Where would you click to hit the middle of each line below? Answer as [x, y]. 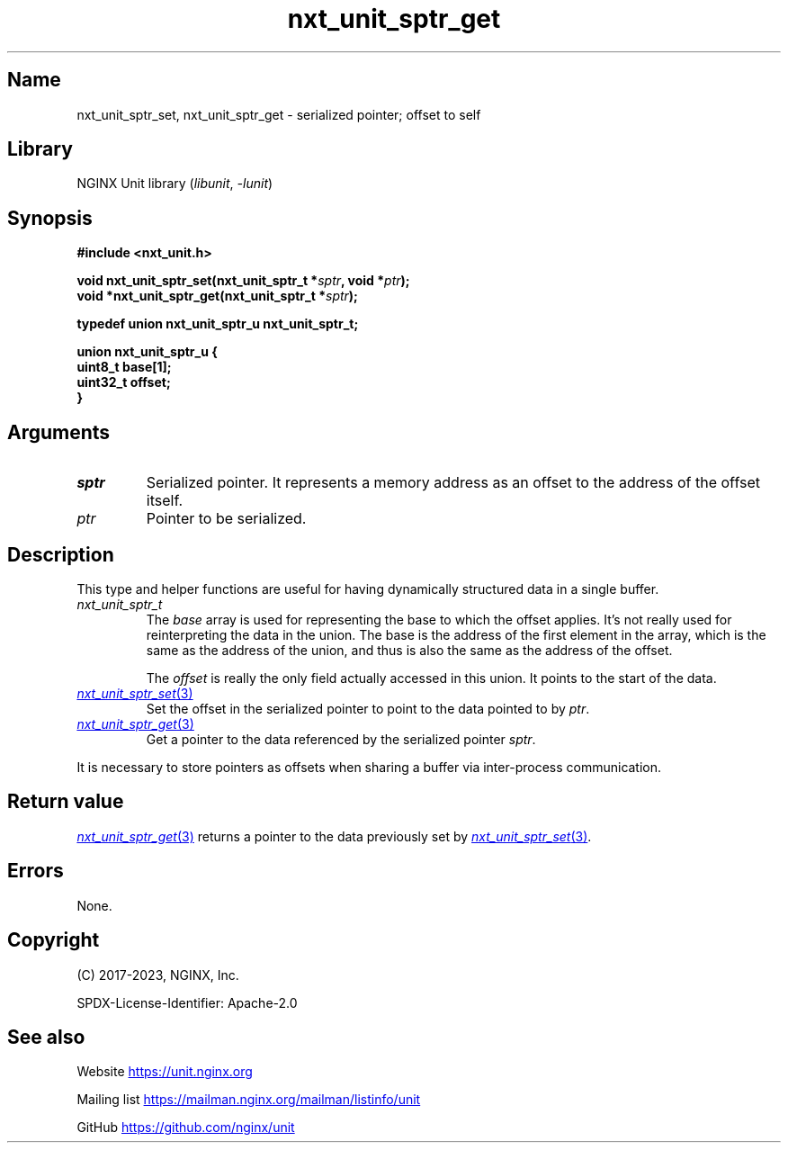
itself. [165, 501]
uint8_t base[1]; [124, 367]
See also [46, 1037]
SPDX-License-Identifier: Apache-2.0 [187, 1002]
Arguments [59, 432]
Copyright [54, 940]
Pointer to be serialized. [226, 519]
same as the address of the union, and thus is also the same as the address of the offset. [409, 650]
